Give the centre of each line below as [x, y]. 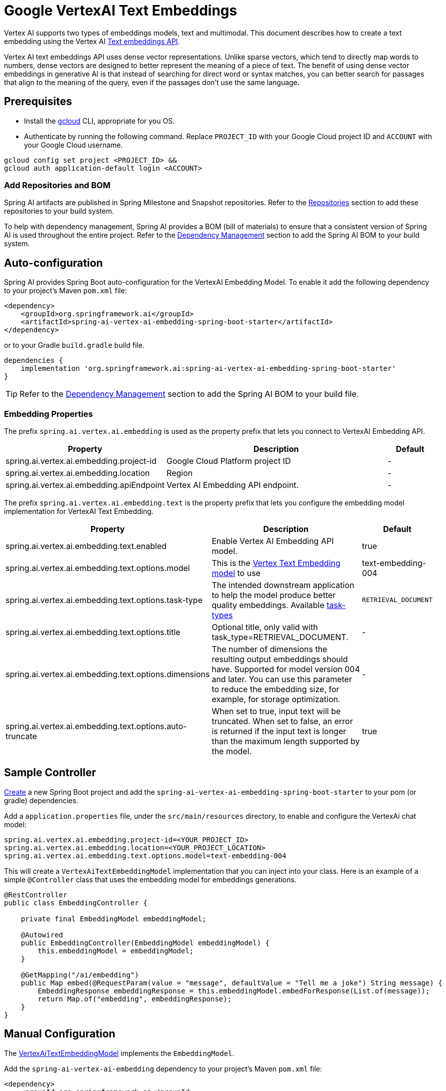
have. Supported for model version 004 [286, 669]
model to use [236, 573]
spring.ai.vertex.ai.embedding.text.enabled [86, 546]
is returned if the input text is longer [279, 731]
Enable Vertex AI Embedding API [273, 541]
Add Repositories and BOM [57, 185]
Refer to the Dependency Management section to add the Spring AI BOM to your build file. [189, 394]
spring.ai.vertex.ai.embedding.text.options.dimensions [108, 674]
